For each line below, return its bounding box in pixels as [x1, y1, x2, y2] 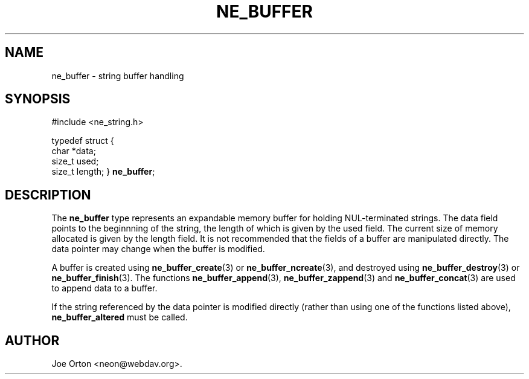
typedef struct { [51, 135, 114, 146]
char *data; [51, 146, 96, 157]
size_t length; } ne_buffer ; [51, 166, 155, 177]
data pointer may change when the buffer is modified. [51, 244, 265, 254]
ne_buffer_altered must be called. [51, 312, 188, 323]
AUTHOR [5, 332, 60, 348]
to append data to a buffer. [51, 283, 158, 294]
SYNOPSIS [5, 91, 71, 107]
